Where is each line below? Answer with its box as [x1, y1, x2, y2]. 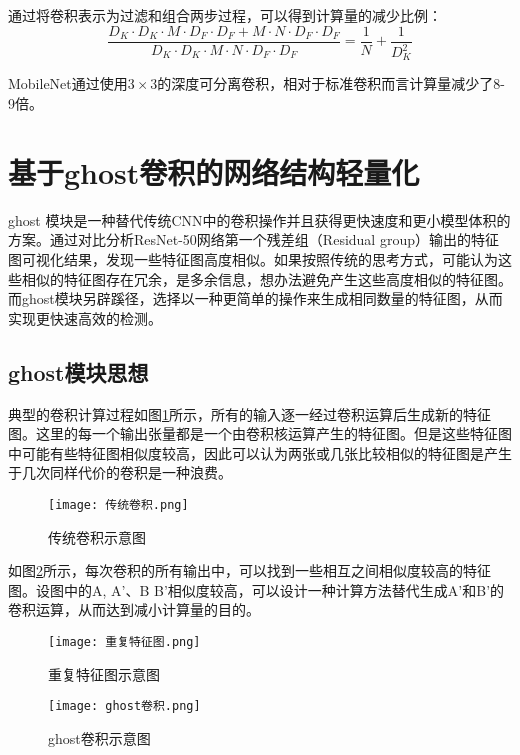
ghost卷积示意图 [48, 727, 151, 748]
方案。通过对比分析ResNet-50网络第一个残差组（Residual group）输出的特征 [8, 229, 499, 250]
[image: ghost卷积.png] [48, 699, 201, 714]
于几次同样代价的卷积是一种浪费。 [8, 462, 232, 483]
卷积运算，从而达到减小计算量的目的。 [8, 599, 260, 620]
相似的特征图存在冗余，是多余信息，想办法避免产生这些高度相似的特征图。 [21, 268, 512, 289]
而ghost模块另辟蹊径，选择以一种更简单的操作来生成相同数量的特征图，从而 [8, 288, 503, 309]
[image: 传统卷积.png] [48, 497, 189, 512]
